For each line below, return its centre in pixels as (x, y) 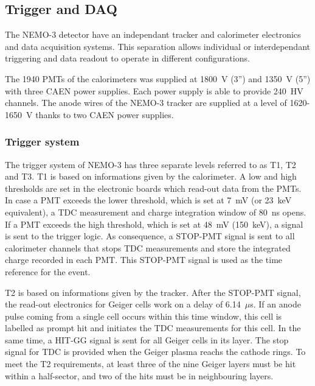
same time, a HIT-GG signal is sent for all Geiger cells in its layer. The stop (147, 339)
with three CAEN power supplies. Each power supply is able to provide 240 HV (154, 90)
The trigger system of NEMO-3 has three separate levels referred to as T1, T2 (151, 164)
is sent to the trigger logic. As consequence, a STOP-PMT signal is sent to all (150, 236)
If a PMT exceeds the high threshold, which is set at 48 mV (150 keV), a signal (154, 224)
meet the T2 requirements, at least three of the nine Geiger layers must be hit (151, 364)
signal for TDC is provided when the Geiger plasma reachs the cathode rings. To (155, 352)
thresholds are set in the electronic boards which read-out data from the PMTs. (153, 188)
